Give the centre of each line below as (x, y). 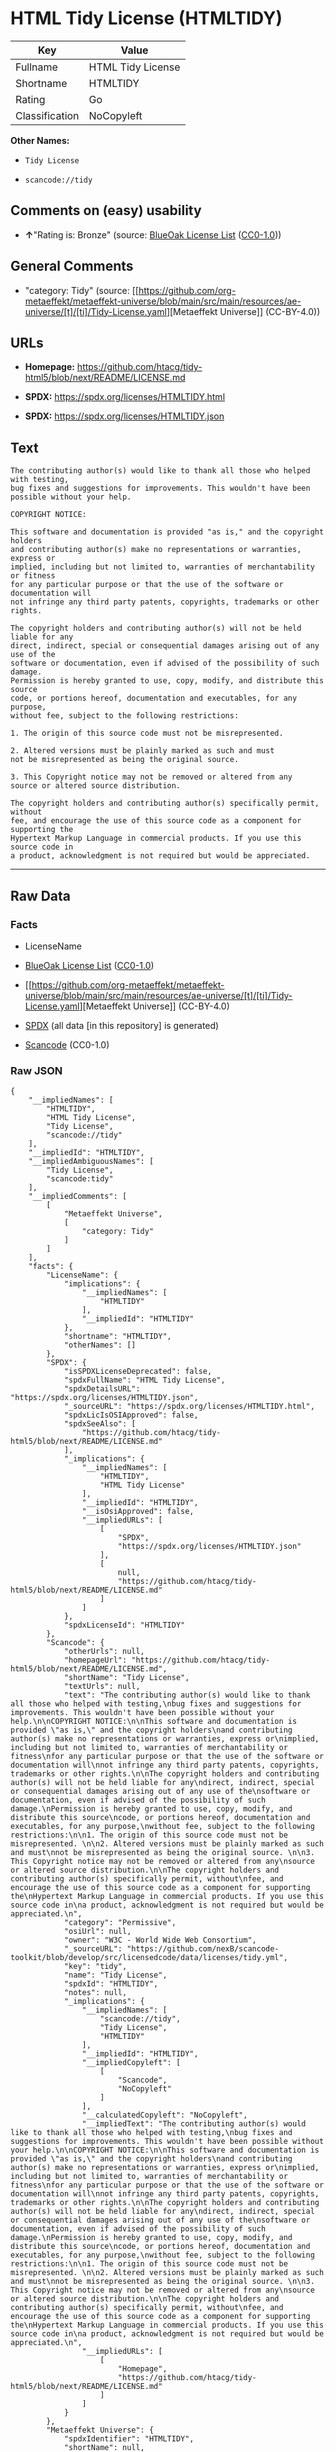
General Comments (72, 266)
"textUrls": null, (102, 1687)
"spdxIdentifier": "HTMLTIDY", (129, 2439)
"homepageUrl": (95, 1660)
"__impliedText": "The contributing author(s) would (194, 2124)
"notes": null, (95, 1993)
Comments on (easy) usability (106, 210)
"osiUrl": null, (97, 1932)
